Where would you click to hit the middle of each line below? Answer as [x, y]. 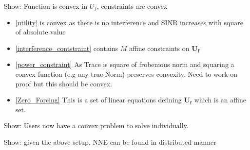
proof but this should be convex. [64, 83]
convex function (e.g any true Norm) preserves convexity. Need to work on [126, 74]
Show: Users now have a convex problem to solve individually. [96, 125]
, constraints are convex [132, 6]
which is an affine [220, 100]
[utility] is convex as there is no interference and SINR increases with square [129, 22]
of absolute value [40, 32]
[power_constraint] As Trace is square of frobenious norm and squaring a [125, 64]
